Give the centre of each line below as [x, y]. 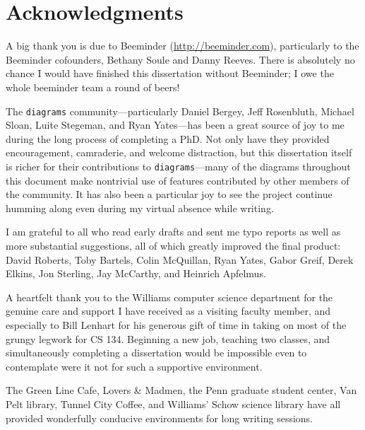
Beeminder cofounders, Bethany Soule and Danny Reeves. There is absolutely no [180, 59]
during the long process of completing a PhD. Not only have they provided [168, 138]
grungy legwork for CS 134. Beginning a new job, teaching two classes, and [168, 338]
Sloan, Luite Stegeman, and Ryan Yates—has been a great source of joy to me [175, 125]
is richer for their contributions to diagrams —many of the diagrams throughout [178, 166]
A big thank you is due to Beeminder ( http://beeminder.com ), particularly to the [182, 46]
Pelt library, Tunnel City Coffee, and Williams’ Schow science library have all [173, 403]
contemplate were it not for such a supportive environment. [134, 366]
